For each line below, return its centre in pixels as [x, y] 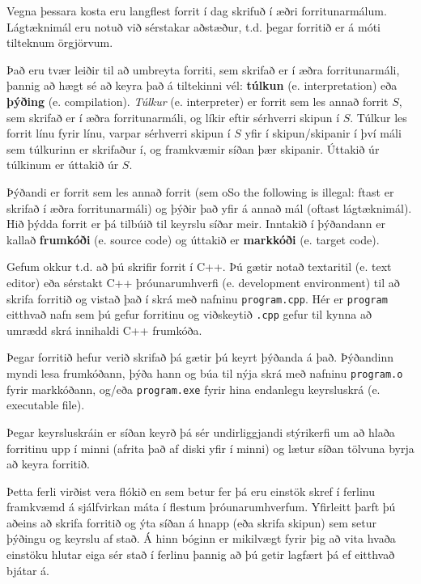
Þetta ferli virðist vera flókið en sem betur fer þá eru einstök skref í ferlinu [191, 491]
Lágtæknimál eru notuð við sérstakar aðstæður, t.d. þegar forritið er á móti [193, 26]
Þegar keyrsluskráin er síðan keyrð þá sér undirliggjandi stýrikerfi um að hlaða [201, 432]
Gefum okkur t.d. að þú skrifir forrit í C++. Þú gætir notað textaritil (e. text [199, 267]
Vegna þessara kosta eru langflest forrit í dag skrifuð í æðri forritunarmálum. [197, 11]
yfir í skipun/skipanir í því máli [323, 133]
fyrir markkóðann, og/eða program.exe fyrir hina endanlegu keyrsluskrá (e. [193, 389]
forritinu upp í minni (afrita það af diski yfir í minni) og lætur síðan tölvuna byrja [210, 448]
